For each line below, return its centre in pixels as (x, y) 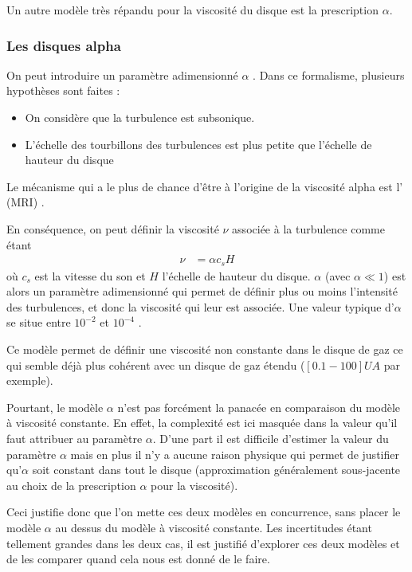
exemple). (30, 380)
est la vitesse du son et (90, 275)
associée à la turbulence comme (308, 228)
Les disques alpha (64, 45)
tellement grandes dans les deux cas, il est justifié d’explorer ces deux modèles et (203, 543)
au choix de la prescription (71, 485)
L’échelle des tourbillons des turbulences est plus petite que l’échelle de (198, 144)
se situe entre (39, 322)
